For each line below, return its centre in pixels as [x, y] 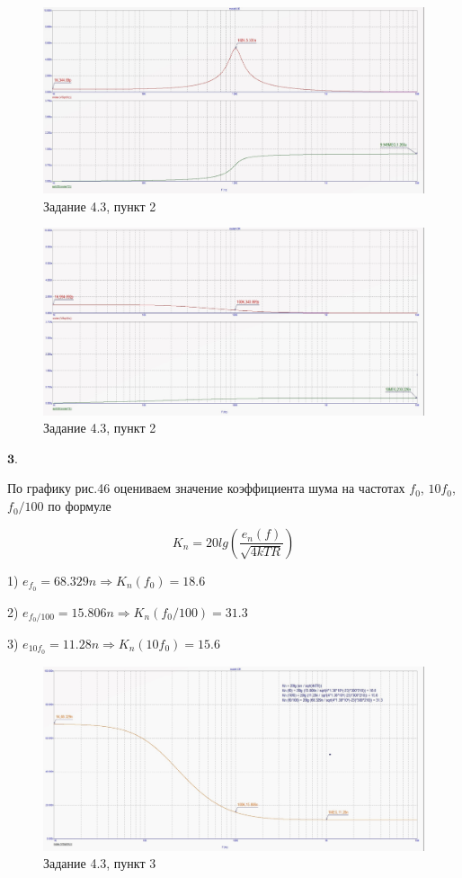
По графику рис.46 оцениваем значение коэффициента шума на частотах [206, 488]
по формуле [80, 506]
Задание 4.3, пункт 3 [100, 863]
